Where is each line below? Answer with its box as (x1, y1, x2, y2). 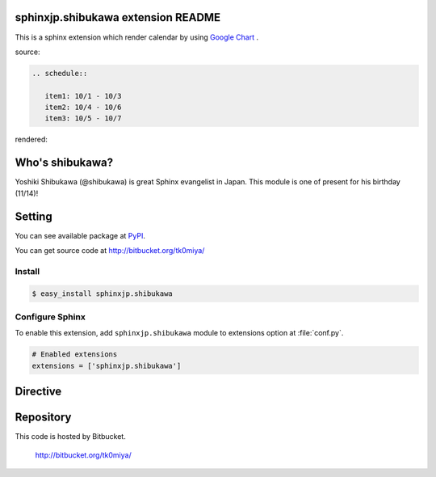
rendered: (15, 134, 48, 145)
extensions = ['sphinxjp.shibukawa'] (31, 361, 182, 370)
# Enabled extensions (31, 350, 118, 359)
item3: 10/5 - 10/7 (44, 114, 122, 123)
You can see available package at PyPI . (15, 230, 145, 240)
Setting (15, 209, 52, 223)
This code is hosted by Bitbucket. (15, 432, 127, 441)
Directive (15, 385, 62, 399)
